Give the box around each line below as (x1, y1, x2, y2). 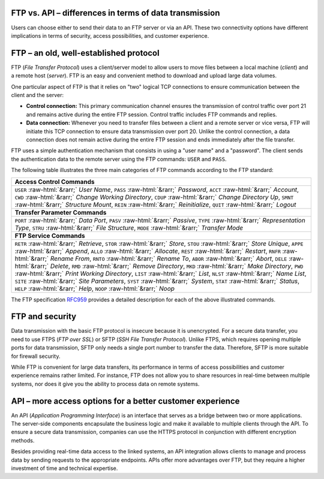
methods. (11, 436, 35, 444)
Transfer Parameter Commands (14, 208, 107, 216)
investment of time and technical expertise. (11, 465, 118, 472)
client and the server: (11, 91, 64, 98)
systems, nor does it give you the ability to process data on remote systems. (11, 380, 200, 387)
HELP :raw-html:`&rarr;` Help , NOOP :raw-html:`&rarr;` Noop (14, 284, 175, 293)
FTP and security (11, 312, 77, 322)
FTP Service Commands (14, 231, 85, 240)
